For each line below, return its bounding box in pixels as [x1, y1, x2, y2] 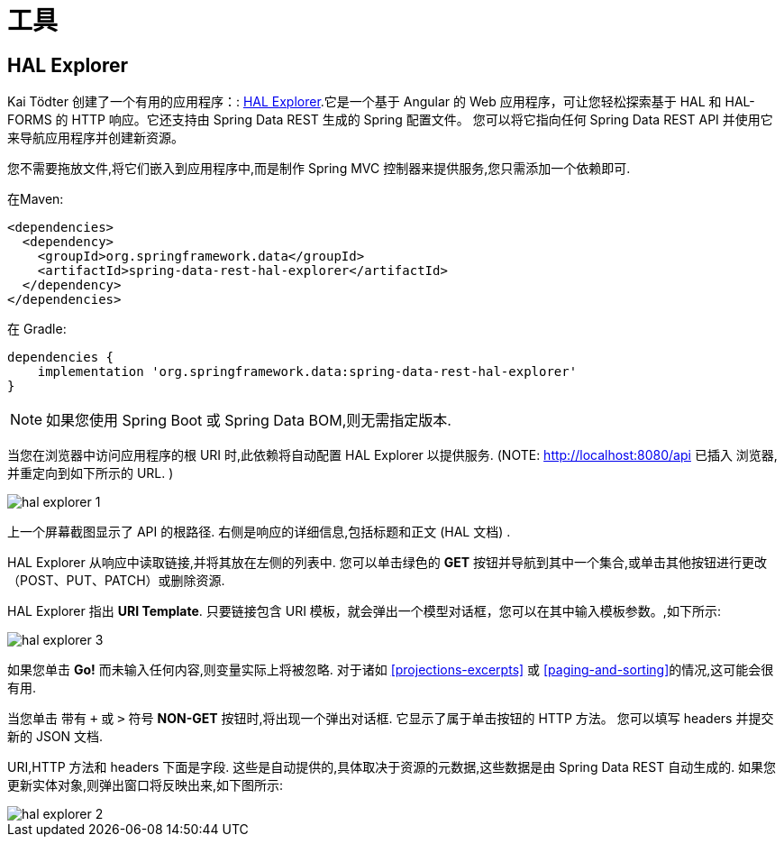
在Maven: [7, 191, 64, 207]
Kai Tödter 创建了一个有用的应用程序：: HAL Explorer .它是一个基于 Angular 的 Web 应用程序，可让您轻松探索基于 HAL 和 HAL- [7, 94, 755, 110]
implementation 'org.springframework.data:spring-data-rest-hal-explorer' [37, 364, 578, 380]
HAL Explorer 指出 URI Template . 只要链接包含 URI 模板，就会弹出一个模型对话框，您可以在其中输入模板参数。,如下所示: [7, 603, 721, 619]
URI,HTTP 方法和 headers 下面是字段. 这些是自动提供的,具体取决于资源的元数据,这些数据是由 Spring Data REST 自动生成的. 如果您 [7, 759, 777, 775]
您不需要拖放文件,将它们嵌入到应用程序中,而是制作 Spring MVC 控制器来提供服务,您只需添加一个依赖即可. [7, 161, 631, 177]
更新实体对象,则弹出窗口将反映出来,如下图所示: [7, 777, 284, 794]
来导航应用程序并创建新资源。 [7, 130, 184, 146]
